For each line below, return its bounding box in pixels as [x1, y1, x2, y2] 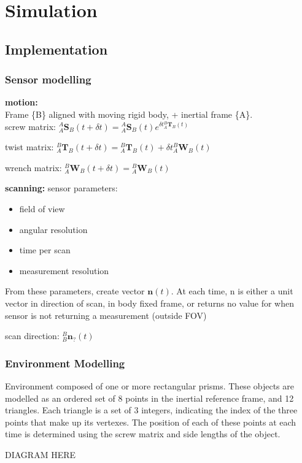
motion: [5, 96, 38, 109]
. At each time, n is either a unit [171, 285, 293, 297]
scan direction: [5, 329, 60, 342]
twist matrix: [5, 140, 54, 153]
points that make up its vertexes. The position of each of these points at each [5, 415, 296, 428]
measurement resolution [19, 264, 109, 277]
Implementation [5, 39, 108, 58]
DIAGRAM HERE [5, 448, 76, 461]
